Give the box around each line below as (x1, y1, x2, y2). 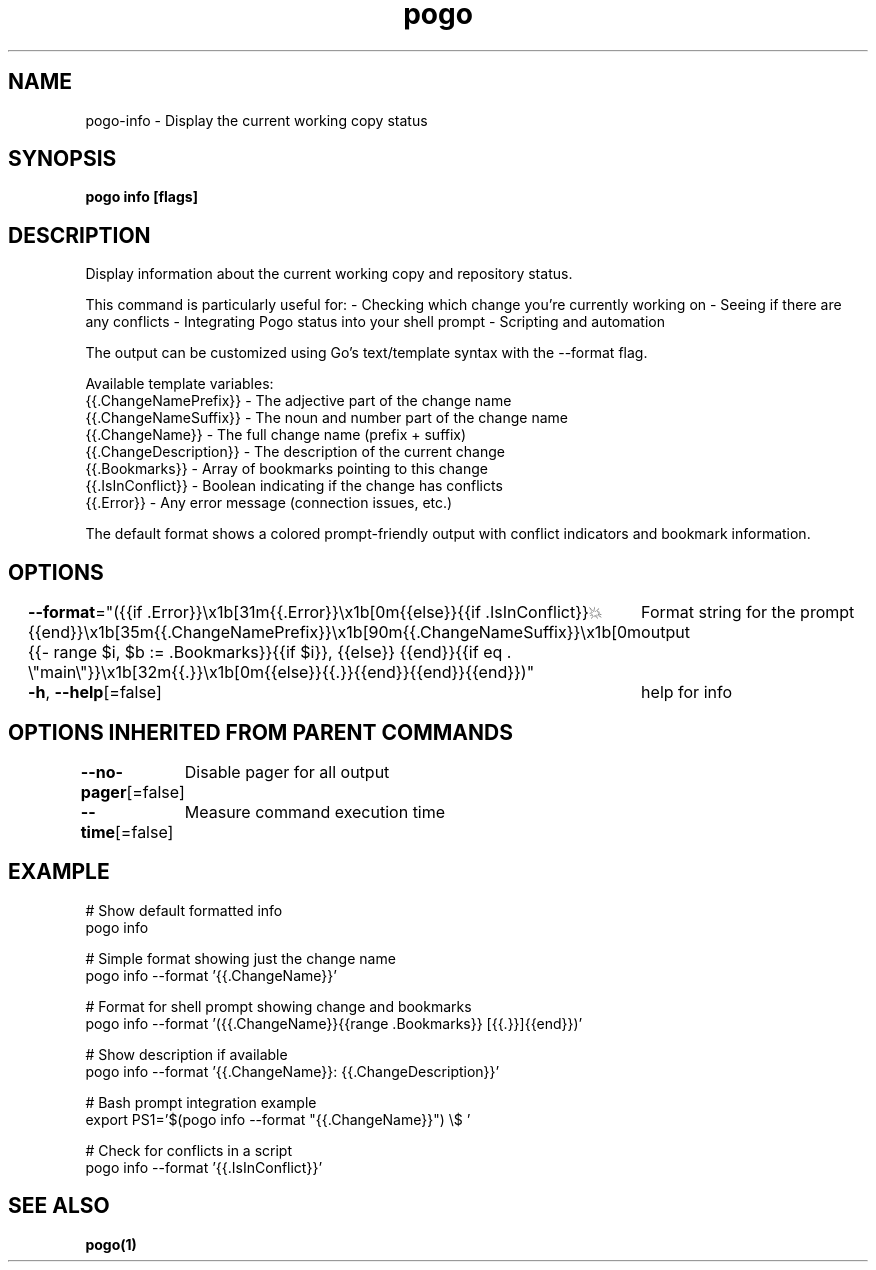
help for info (641, 682, 733, 703)
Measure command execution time (184, 801, 446, 822)
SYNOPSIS (8, 146, 117, 172)
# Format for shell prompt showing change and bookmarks (85, 997, 472, 1015)
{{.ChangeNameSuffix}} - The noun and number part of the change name (85, 409, 568, 427)
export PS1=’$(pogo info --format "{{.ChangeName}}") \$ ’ (85, 1110, 471, 1128)
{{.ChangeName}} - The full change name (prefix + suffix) (85, 426, 467, 444)
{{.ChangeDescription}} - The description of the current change (85, 443, 505, 461)
